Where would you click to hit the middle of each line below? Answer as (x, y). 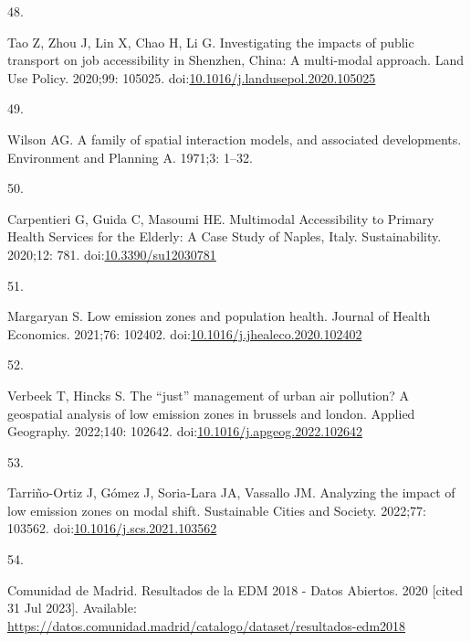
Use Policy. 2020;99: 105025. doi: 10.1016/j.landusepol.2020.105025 (192, 77)
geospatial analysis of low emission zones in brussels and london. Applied (211, 413)
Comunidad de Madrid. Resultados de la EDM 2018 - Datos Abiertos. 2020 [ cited (235, 589)
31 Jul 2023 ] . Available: (72, 608)
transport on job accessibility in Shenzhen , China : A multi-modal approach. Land (235, 60)
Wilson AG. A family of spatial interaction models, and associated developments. (235, 139)
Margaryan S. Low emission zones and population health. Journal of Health (219, 316)
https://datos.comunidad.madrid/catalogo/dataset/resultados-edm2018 (207, 625)
